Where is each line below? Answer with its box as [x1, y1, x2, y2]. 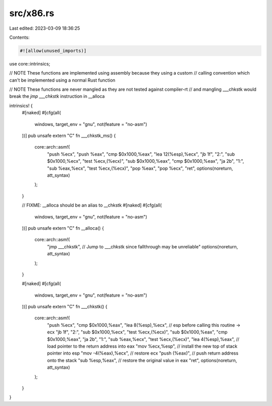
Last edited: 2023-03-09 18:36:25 [9, 25, 80, 31]
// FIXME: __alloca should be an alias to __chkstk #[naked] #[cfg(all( [22, 202, 162, 209]
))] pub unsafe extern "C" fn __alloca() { [22, 225, 104, 231]
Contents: [9, 34, 30, 40]
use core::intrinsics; [9, 60, 50, 66]
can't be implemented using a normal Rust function [9, 77, 116, 83]
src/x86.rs [9, 8, 54, 19]
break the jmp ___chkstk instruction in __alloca [9, 93, 105, 99]
